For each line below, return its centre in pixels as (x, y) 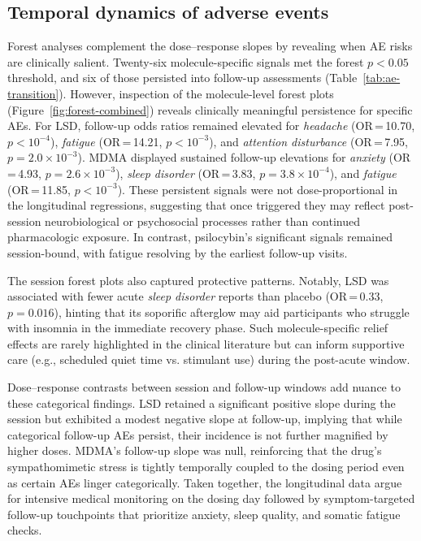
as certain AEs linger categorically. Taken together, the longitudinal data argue (205, 482)
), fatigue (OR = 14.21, (106, 141)
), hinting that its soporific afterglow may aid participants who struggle (232, 312)
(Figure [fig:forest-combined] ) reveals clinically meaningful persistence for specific (210, 109)
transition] (33, 93)
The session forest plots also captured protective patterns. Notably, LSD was (198, 280)
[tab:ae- (382, 78)
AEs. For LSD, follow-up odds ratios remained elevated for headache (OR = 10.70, (211, 126)
